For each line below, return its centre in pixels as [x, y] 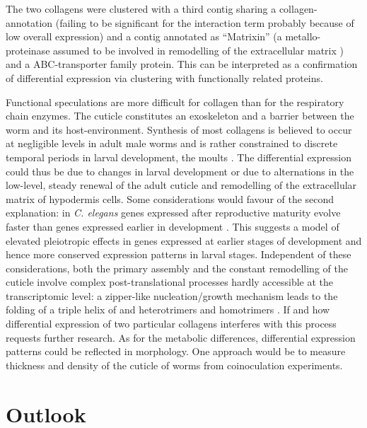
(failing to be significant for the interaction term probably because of [205, 22]
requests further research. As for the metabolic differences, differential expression [181, 337]
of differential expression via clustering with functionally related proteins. [164, 77]
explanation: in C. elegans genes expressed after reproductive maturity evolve [173, 213]
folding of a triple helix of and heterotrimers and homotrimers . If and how [168, 310]
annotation [29, 22]
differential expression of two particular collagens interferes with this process [171, 324]
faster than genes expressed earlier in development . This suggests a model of [173, 226]
